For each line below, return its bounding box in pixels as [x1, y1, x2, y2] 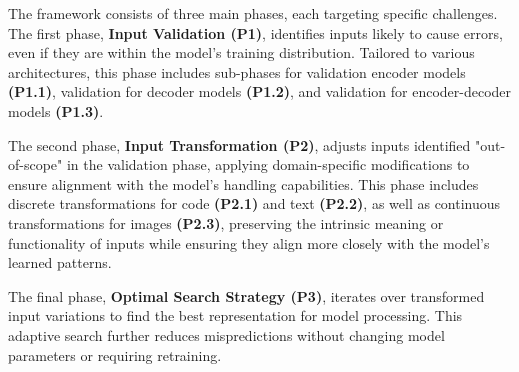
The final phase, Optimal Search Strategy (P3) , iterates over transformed [8, 285, 485, 306]
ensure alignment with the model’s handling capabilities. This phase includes [8, 173, 479, 194]
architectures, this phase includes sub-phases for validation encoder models [8, 61, 466, 82]
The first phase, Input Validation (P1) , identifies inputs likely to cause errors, [8, 22, 503, 43]
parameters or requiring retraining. [8, 344, 222, 365]
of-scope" [8, 154, 63, 175]
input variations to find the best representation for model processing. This [8, 305, 463, 326]
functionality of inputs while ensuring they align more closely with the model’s [8, 232, 490, 253]
